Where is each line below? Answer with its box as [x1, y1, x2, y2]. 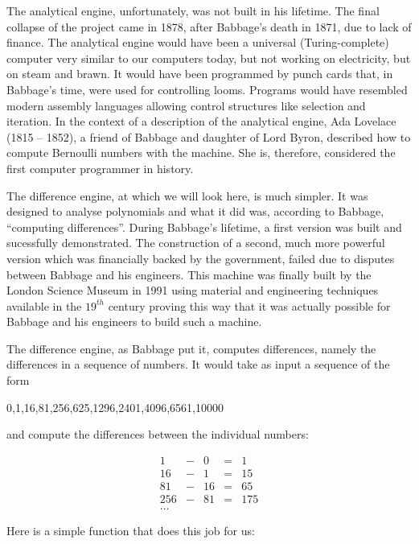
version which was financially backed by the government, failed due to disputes [6, 249, 395, 266]
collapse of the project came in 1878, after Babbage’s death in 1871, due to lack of [6, 18, 412, 35]
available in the [6, 297, 82, 314]
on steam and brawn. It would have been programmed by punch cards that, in [6, 65, 393, 82]
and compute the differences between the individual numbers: [6, 426, 309, 443]
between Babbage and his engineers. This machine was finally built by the [6, 266, 372, 282]
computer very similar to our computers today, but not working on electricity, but [6, 49, 411, 66]
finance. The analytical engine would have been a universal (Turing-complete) [6, 34, 389, 51]
